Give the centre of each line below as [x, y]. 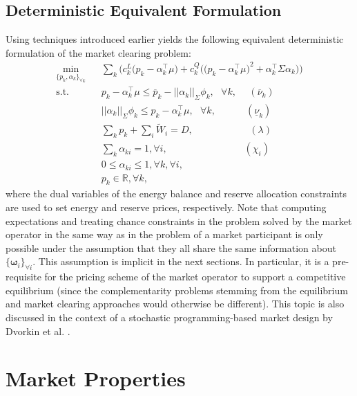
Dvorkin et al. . [38, 331]
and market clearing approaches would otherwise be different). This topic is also [175, 304]
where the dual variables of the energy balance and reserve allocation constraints [176, 193]
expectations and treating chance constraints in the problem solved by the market [179, 220]
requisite [23, 277]
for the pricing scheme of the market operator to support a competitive [195, 277]
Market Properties [96, 378]
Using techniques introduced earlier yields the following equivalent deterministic [175, 39]
